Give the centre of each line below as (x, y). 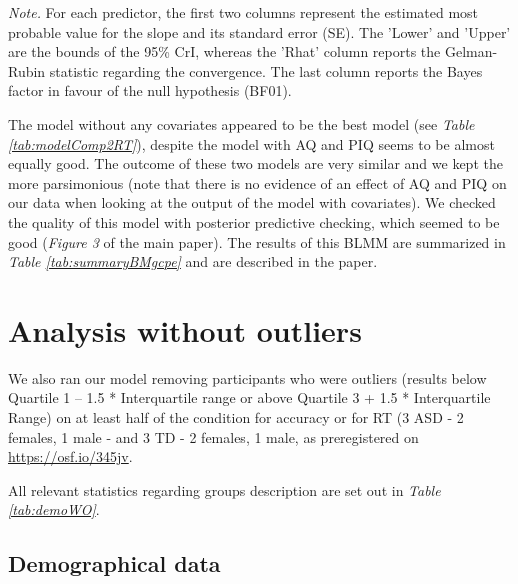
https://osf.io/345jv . (70, 456)
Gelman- (471, 51)
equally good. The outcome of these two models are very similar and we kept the (255, 163)
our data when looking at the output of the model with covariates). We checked (252, 202)
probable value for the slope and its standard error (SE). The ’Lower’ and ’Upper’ (259, 31)
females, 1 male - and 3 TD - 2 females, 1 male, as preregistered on (213, 436)
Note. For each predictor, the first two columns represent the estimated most (243, 12)
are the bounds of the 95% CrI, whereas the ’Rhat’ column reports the (224, 51)
